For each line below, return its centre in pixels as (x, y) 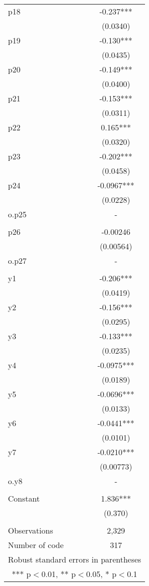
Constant (24, 498)
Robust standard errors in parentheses (75, 559)
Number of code (36, 545)
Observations (31, 530)
